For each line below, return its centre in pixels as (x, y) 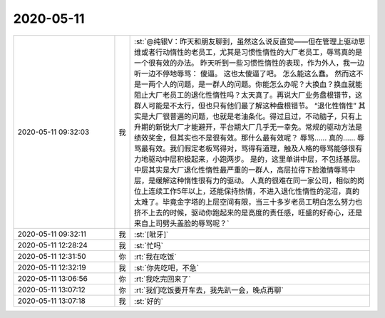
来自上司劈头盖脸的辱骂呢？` (182, 223)
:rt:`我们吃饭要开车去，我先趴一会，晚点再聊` (209, 290)
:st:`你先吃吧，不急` (167, 267)
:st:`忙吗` (149, 245)
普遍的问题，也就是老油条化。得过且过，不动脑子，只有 (263, 116)
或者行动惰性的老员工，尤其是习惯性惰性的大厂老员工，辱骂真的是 (252, 52)
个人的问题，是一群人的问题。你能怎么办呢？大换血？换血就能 (259, 84)
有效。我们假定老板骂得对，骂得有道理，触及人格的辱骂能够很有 (256, 148)
